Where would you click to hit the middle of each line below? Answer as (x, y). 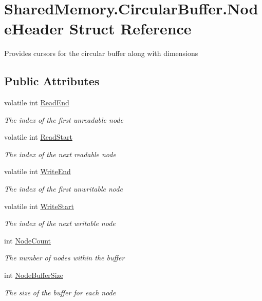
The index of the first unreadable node (64, 119)
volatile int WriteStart (39, 206)
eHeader (34, 29)
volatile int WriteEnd (38, 171)
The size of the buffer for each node (60, 292)
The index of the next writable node (60, 223)
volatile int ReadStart (38, 137)
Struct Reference (130, 29)
